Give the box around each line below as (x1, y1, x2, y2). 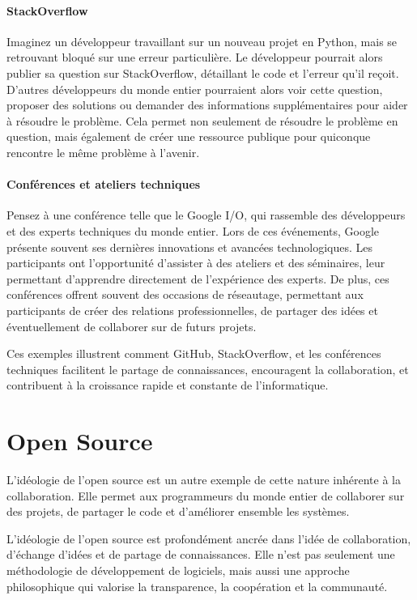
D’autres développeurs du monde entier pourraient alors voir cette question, (6, 80, 383, 97)
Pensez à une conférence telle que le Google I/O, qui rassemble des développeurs (6, 206, 406, 223)
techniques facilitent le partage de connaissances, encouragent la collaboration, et (6, 360, 409, 377)
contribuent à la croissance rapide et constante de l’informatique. (6, 377, 329, 394)
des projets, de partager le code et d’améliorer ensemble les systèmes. (6, 503, 350, 520)
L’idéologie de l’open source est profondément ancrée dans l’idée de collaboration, (6, 530, 411, 547)
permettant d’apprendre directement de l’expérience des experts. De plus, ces (6, 270, 389, 287)
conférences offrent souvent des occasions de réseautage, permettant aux (6, 286, 364, 303)
